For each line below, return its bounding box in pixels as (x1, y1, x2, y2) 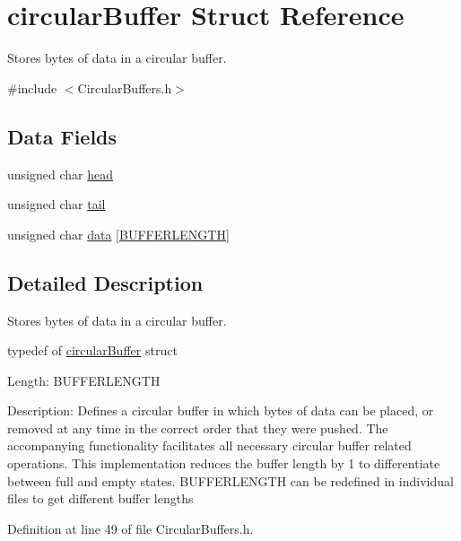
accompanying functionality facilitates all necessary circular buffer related (7, 436, 412, 455)
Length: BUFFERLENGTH (7, 371, 161, 389)
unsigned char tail (7, 195, 106, 214)
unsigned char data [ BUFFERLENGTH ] (7, 224, 230, 243)
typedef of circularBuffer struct (7, 341, 178, 360)
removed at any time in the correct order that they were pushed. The (7, 418, 388, 437)
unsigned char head (7, 164, 113, 183)
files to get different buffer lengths (7, 489, 194, 508)
